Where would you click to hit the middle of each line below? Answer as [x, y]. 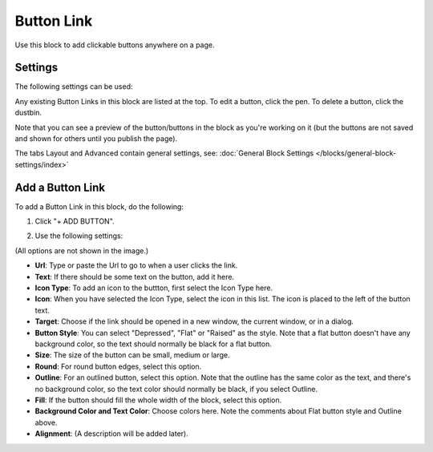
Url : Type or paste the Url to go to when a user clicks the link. [136, 265]
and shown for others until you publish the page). [96, 139]
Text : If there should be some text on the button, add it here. [135, 276]
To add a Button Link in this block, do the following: [99, 206]
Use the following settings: [79, 236]
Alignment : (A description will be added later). [111, 434]
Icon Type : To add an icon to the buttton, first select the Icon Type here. [154, 288]
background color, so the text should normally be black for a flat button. [153, 344]
